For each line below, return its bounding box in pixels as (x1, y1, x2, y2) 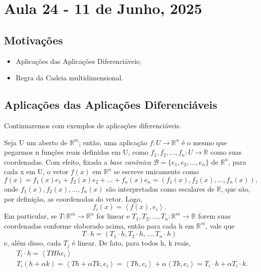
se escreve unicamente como (114, 166, 199, 177)
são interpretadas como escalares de (106, 183, 215, 194)
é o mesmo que (181, 137, 227, 147)
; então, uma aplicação (79, 137, 147, 147)
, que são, (221, 183, 251, 194)
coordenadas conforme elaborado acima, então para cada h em (4, 220, 194, 231)
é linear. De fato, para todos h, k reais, (72, 238, 191, 248)
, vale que (205, 220, 235, 231)
